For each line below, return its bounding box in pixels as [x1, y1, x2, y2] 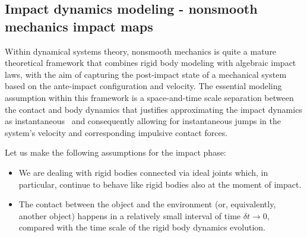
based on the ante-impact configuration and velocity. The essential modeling [5, 80, 282, 92]
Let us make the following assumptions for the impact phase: [5, 146, 226, 159]
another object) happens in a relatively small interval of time [18, 209, 241, 222]
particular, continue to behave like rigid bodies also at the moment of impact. [18, 178, 302, 190]
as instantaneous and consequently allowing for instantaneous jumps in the [5, 115, 281, 127]
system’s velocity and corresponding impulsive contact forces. [5, 126, 228, 138]
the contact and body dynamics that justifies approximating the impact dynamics [5, 103, 302, 115]
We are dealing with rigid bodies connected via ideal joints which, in [18, 166, 268, 178]
